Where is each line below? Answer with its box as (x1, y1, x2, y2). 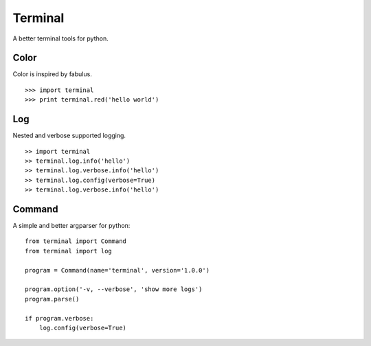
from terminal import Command (25, 238, 127, 245)
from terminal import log (25, 247, 113, 255)
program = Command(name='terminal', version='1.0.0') (25, 266, 210, 274)
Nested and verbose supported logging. (12, 131, 126, 140)
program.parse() (25, 295, 80, 303)
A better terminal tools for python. (12, 34, 109, 43)
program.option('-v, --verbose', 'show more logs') (25, 286, 203, 293)
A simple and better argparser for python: (12, 222, 131, 229)
